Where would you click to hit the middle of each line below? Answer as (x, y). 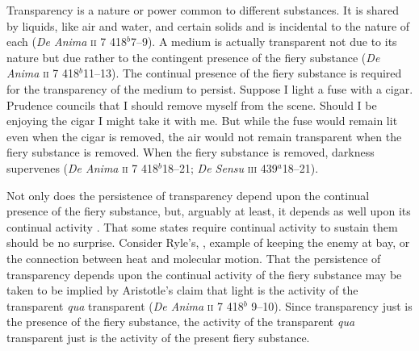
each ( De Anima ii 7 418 (67, 42)
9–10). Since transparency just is (332, 305)
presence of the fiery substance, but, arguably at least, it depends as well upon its (209, 211)
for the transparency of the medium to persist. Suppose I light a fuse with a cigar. (210, 88)
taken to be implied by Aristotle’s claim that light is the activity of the (182, 290)
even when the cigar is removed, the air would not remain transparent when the (204, 136)
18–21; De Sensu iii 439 (220, 167)
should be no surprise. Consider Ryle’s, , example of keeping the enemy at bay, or (208, 242)
